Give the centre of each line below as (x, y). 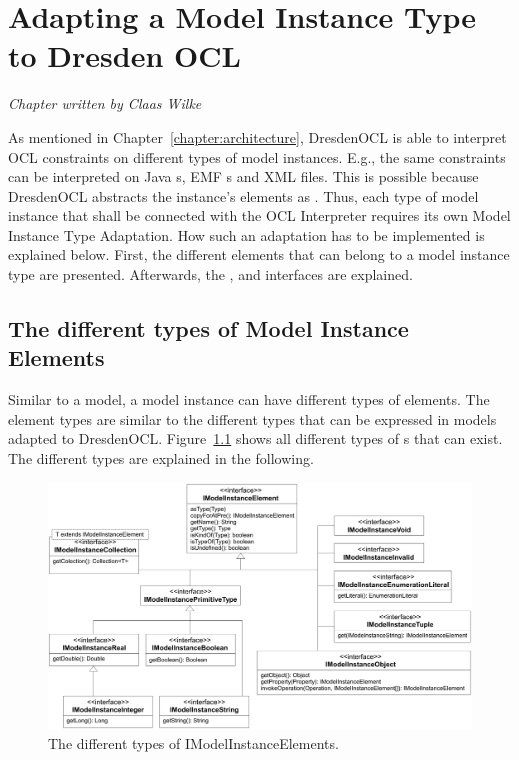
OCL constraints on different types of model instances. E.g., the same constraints (257, 156)
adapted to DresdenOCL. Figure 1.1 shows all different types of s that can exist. (255, 438)
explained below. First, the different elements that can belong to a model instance (259, 254)
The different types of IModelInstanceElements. (193, 742)
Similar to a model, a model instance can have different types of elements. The (249, 399)
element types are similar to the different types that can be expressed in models (252, 418)
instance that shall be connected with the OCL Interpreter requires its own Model (259, 215)
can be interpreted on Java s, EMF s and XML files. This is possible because (243, 176)
